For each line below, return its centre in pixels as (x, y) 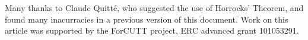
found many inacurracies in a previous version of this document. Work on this (147, 19)
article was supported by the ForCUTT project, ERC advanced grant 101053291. (152, 30)
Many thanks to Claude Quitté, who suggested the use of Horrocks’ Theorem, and (154, 8)
